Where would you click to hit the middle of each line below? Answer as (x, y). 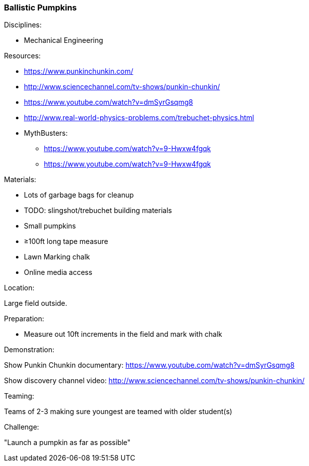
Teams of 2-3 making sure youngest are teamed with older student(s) (118, 412)
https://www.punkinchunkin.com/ (79, 71)
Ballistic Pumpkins (41, 7)
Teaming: (19, 396)
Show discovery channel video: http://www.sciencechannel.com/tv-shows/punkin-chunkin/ (154, 381)
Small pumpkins (50, 226)
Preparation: (24, 319)
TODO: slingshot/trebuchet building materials (98, 211)
